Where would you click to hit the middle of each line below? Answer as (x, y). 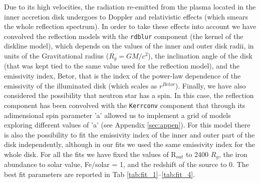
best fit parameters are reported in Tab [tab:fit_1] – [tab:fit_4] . (100, 174)
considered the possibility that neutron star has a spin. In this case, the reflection (129, 95)
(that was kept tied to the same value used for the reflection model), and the (122, 66)
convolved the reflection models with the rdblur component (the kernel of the (124, 36)
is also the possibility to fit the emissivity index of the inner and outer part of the (129, 134)
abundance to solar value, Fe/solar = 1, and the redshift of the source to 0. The (126, 164)
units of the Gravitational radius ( (57, 56)
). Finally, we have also (210, 85)
